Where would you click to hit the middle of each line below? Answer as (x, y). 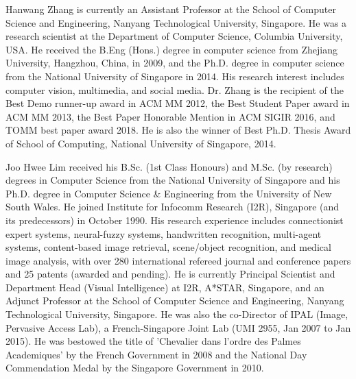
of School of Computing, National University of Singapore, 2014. (141, 143)
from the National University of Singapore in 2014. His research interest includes (175, 76)
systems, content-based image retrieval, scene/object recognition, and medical (168, 247)
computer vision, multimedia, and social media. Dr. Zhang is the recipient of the (175, 89)
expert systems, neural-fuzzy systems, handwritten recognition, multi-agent (164, 233)
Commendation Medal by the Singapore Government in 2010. (135, 368)
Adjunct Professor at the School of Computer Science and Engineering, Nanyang (175, 301)
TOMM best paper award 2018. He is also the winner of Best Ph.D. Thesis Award (178, 130)
